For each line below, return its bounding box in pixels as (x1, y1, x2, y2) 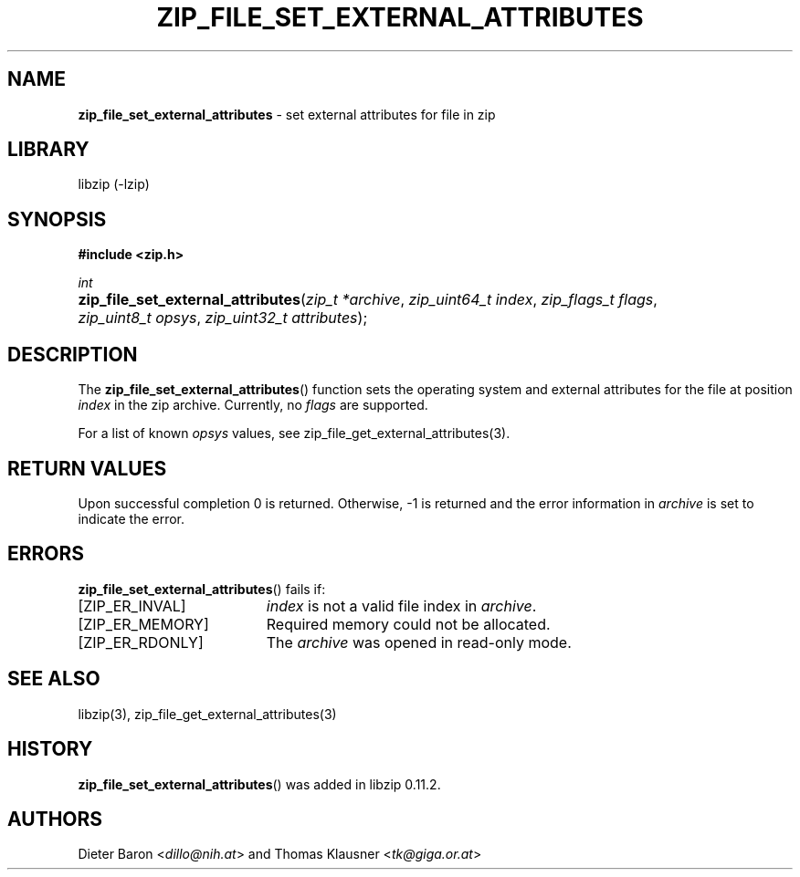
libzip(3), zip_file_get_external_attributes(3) (78, 705, 337, 722)
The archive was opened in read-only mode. (266, 632, 572, 652)
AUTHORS (7, 807, 103, 830)
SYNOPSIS (7, 207, 107, 231)
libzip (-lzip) (78, 176, 150, 193)
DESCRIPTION (7, 342, 138, 366)
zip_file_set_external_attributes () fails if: (78, 580, 326, 597)
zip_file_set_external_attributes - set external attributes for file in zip (78, 106, 496, 122)
